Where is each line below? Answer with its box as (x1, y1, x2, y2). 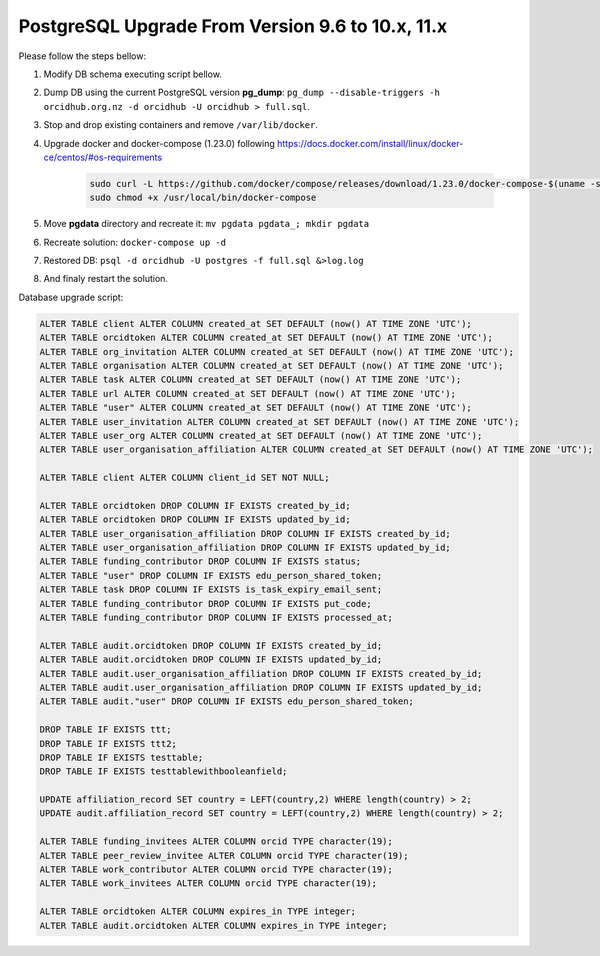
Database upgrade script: (18, 291, 124, 303)
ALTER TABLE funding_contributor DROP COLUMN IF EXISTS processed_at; (39, 612, 394, 623)
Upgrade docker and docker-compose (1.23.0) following (43, 137, 275, 149)
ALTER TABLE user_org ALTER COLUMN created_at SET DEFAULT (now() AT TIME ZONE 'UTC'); (39, 430, 483, 441)
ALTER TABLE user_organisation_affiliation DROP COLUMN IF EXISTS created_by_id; (39, 528, 452, 539)
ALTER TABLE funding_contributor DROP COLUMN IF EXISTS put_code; (39, 598, 372, 609)
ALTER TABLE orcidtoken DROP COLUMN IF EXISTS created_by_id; (39, 500, 351, 511)
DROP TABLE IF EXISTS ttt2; (39, 738, 177, 749)
